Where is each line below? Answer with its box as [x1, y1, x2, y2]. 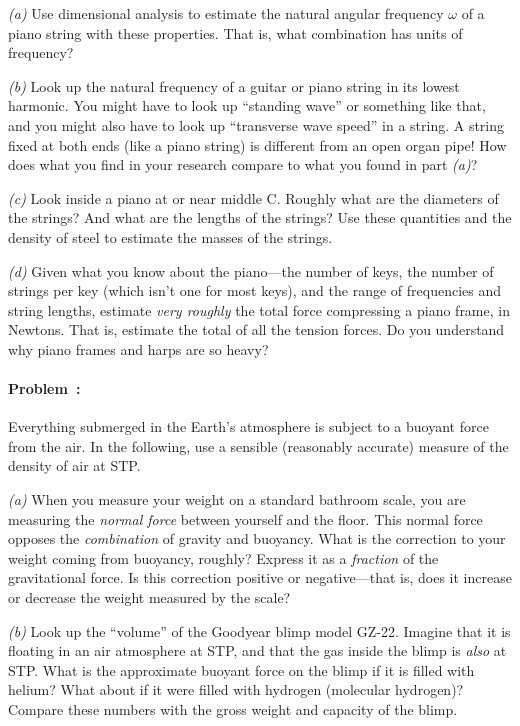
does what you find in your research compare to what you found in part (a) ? [8, 154, 478, 175]
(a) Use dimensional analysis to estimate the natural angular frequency [8, 3, 444, 23]
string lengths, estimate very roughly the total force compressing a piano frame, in [8, 299, 510, 320]
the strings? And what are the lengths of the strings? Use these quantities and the [8, 207, 512, 228]
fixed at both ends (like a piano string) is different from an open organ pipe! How [8, 134, 507, 155]
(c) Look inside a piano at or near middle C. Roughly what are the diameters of [8, 187, 499, 208]
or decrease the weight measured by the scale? [8, 587, 291, 608]
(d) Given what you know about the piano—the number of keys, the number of [8, 260, 494, 281]
